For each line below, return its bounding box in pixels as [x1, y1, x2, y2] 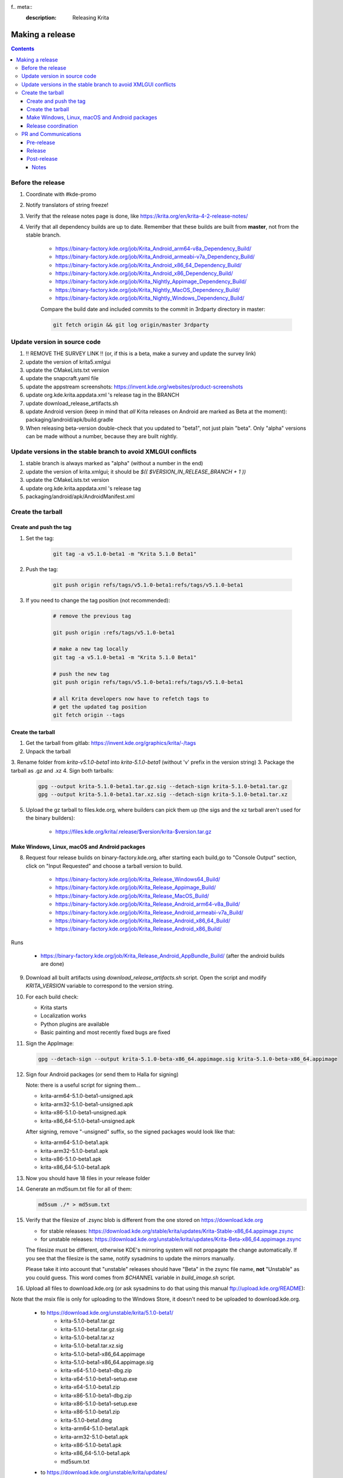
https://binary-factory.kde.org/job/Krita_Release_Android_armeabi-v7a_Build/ [55, 909, 244, 916]
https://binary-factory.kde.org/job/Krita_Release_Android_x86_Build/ [55, 925, 222, 932]
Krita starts [40, 1004, 67, 1011]
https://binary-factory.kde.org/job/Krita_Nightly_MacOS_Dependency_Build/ [55, 286, 240, 293]
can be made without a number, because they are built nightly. [25, 433, 178, 440]
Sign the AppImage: [25, 1039, 74, 1046]
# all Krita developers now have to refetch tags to [53, 695, 209, 702]
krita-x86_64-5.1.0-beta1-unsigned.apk [40, 1117, 135, 1124]
